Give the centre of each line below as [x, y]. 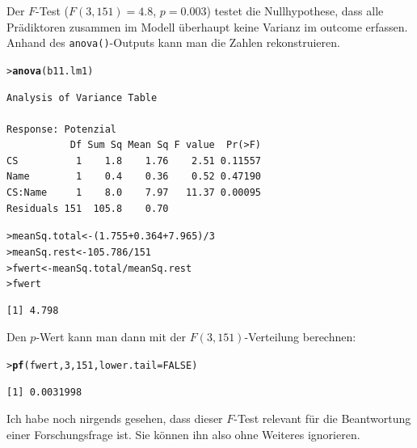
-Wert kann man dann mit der [111, 337]
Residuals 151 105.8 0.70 [88, 208]
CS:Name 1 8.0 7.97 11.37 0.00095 [134, 193]
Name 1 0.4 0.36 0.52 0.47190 [134, 177]
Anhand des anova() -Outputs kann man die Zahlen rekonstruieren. [173, 42]
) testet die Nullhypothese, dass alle [295, 11]
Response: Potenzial [62, 129]
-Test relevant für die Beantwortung [322, 418]
